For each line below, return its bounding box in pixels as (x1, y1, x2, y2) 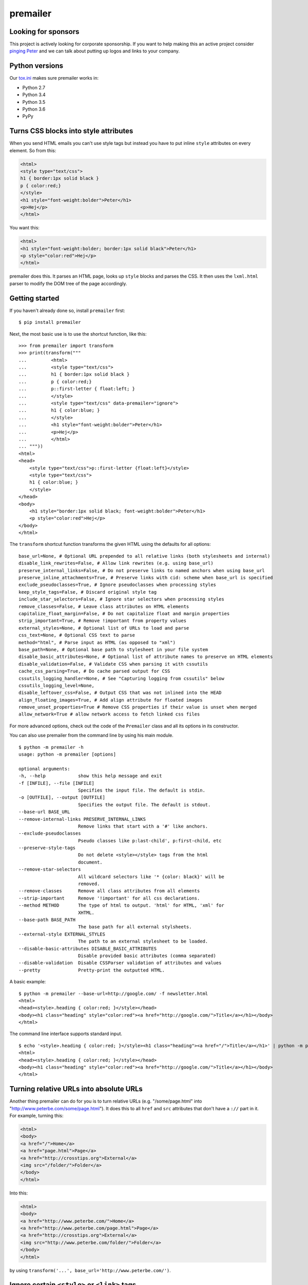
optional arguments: (18, 766, 70, 772)
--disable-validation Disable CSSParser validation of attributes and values (18, 960, 222, 966)
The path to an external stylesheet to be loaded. (78, 939, 208, 944)
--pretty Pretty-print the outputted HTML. (18, 967, 165, 973)
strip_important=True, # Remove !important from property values (18, 618, 187, 624)
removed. (78, 881, 100, 887)
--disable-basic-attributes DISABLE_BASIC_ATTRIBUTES (18, 946, 157, 951)
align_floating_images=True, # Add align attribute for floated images (18, 697, 203, 703)
